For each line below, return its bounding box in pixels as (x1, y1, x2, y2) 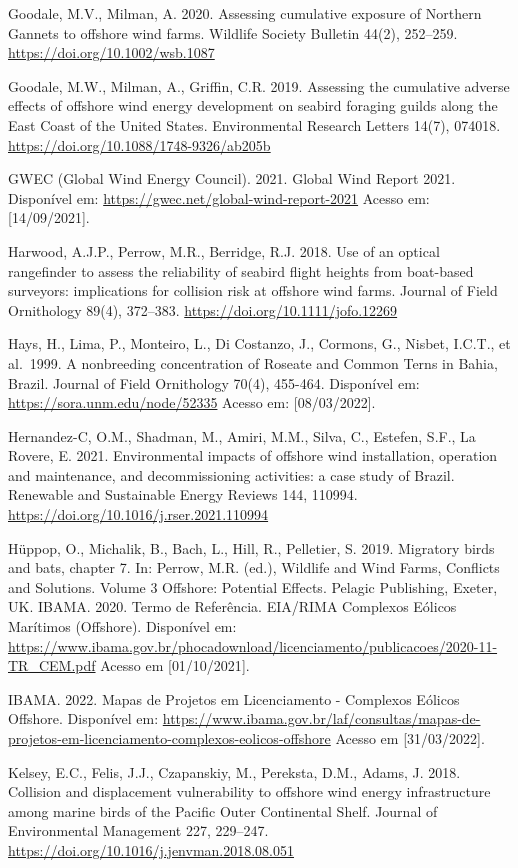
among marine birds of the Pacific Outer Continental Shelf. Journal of (8, 800, 438, 821)
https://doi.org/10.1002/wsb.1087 (8, 42, 215, 63)
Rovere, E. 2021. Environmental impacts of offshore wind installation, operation (8, 445, 498, 466)
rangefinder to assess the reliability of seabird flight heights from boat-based (8, 260, 474, 281)
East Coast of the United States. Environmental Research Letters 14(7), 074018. (8, 114, 501, 135)
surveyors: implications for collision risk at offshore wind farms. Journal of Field (8, 280, 498, 301)
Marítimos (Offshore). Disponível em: (8, 616, 237, 637)
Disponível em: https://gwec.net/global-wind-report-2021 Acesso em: (8, 187, 430, 208)
